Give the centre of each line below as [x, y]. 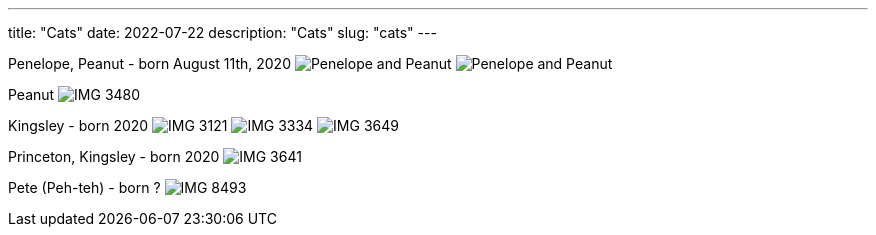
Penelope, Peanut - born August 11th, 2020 [149, 63]
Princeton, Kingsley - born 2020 [114, 156]
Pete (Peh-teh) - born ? [84, 187]
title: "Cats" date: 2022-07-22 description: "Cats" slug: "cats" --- [222, 32]
